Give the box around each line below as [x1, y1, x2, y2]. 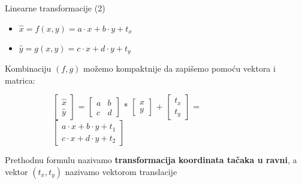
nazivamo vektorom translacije [65, 165, 177, 177]
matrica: [5, 73, 35, 86]
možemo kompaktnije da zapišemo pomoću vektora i [83, 62, 276, 75]
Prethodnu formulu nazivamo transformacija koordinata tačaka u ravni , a [5, 154, 297, 166]
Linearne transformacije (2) [5, 2, 105, 14]
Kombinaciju [5, 62, 52, 75]
